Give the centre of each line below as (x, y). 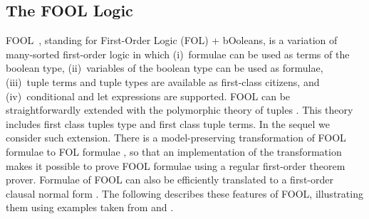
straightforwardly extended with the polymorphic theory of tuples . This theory (180, 110)
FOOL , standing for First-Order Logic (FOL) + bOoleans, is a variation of (172, 40)
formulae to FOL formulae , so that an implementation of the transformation (174, 151)
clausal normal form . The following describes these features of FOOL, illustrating (184, 193)
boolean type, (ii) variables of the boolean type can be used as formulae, (165, 68)
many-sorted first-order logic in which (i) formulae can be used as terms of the (178, 54)
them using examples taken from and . (90, 207)
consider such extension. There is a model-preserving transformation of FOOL (176, 138)
